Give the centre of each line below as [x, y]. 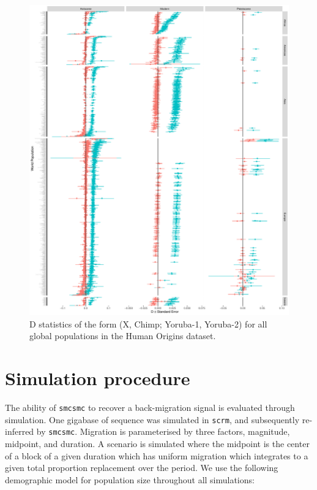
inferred [20, 431]
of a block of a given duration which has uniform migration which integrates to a [157, 455]
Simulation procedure [98, 378]
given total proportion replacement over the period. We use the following [142, 468]
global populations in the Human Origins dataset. [123, 336]
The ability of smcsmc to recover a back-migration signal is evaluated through [150, 407]
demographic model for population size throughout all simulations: [130, 479]
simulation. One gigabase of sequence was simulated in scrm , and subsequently [152, 419]
